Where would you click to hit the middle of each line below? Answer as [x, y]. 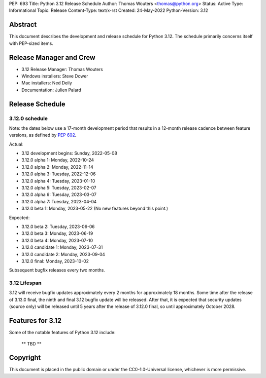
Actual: [16, 144]
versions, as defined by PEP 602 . [43, 135]
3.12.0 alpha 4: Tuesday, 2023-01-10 [58, 181]
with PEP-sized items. [31, 43]
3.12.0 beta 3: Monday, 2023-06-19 [57, 233]
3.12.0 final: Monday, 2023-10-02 [55, 261]
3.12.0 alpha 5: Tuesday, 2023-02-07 [59, 188]
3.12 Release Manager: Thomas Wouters [62, 69]
